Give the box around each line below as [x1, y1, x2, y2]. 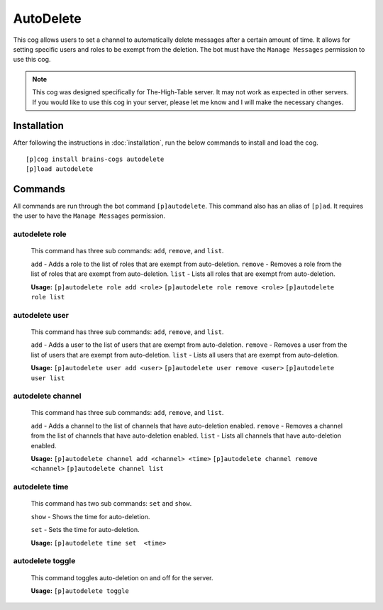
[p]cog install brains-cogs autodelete [26, 155, 165, 163]
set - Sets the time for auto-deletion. [30, 526, 140, 534]
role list [30, 293, 65, 301]
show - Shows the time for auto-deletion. [30, 512, 150, 521]
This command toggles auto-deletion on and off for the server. [30, 573, 213, 582]
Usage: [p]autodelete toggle [30, 586, 129, 595]
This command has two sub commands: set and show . [30, 499, 192, 508]
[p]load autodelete [26, 165, 94, 173]
